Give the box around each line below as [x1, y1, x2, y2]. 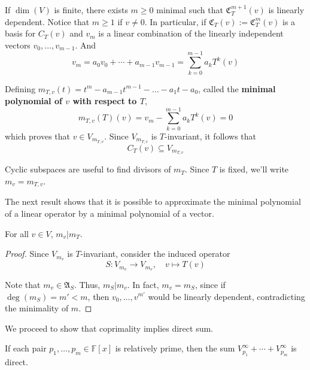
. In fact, [127, 278, 159, 290]
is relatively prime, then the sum [115, 342, 235, 354]
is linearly [268, 4, 305, 16]
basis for [5, 27, 36, 40]
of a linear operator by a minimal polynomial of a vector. [5, 207, 214, 220]
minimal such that [156, 4, 223, 16]
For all [5, 227, 29, 239]
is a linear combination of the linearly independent [98, 27, 284, 40]
